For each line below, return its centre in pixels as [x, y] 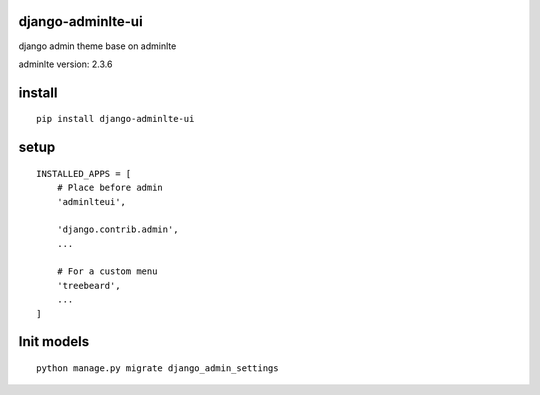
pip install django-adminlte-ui [115, 119]
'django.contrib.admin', [117, 229]
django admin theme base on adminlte [97, 46]
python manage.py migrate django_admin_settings [157, 368]
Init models [54, 341]
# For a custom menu [107, 271]
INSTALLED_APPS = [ [84, 173]
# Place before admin [110, 188]
